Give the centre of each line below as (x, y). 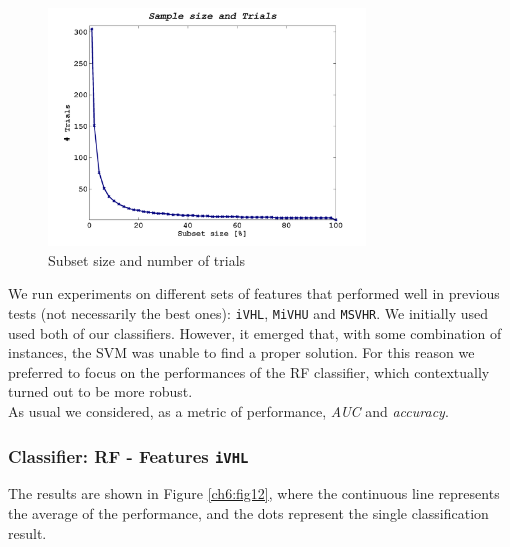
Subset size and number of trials (147, 259)
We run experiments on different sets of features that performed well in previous (254, 293)
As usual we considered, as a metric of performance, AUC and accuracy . (228, 411)
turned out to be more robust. (100, 391)
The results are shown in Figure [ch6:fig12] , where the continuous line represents (254, 493)
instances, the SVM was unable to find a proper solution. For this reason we (241, 352)
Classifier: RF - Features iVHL (128, 455)
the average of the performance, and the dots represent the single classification (248, 512)
